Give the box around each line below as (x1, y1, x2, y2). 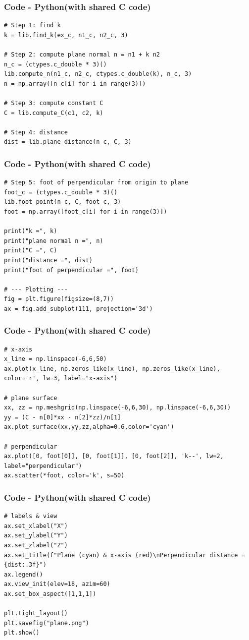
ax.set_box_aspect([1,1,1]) (4, 590, 97, 597)
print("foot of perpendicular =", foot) (4, 266, 139, 274)
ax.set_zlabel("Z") (4, 542, 68, 549)
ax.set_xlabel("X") (4, 522, 68, 529)
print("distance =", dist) (4, 256, 93, 264)
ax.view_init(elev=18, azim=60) (4, 581, 110, 588)
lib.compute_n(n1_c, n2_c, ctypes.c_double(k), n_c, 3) (4, 70, 192, 78)
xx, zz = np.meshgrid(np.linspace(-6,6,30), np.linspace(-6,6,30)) (4, 404, 231, 411)
